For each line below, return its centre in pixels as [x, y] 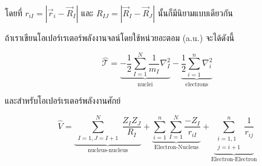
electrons [197, 84]
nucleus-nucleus [108, 150]
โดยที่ [14, 13]
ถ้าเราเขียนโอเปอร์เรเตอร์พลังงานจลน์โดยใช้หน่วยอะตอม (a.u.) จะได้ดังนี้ [120, 37]
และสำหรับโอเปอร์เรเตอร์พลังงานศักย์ [63, 101]
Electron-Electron [234, 160]
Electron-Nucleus [176, 147]
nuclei [145, 84]
